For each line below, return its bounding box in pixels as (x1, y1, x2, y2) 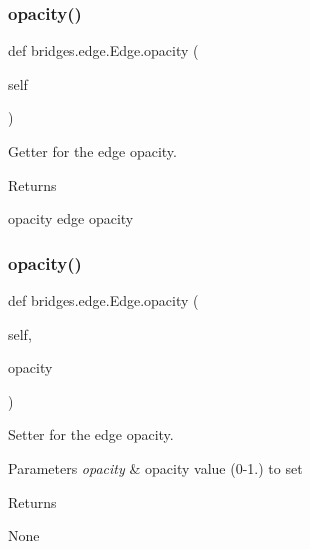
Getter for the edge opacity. (8, 141, 177, 161)
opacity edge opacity (8, 208, 134, 229)
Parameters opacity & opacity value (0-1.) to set (8, 457, 303, 478)
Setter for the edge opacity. (8, 424, 174, 445)
